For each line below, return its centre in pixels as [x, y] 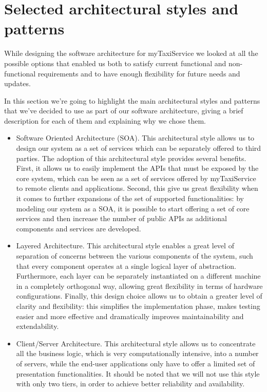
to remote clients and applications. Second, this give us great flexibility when [137, 188]
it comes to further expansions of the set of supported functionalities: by [130, 198]
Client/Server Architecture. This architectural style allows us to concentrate [136, 343]
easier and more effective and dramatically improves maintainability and [130, 316]
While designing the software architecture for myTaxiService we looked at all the [131, 53]
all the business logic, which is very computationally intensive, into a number [137, 353]
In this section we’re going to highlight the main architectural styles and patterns [132, 100]
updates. [17, 83]
